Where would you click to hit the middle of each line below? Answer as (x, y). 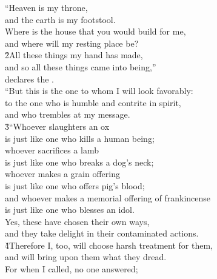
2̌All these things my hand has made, (74, 55)
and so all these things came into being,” (81, 66)
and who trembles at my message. (68, 114)
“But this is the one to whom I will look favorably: (99, 91)
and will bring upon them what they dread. (86, 257)
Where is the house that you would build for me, (95, 31)
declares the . (29, 79)
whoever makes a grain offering (62, 174)
